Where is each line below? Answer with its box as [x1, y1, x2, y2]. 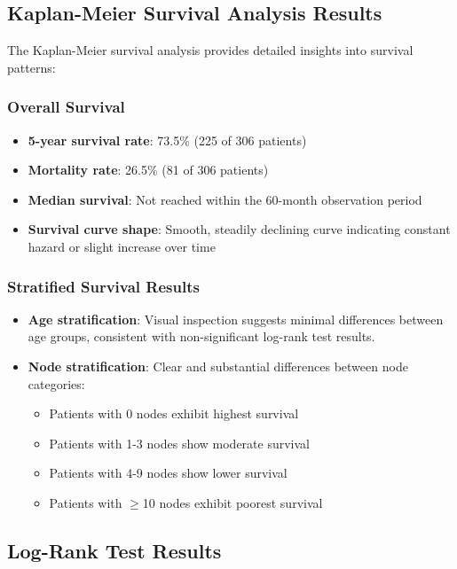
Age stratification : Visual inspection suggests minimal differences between [28, 309, 444, 328]
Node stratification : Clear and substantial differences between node [28, 356, 408, 375]
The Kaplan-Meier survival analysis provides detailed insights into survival [7, 41, 414, 59]
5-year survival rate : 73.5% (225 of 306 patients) [28, 130, 307, 149]
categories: [28, 374, 85, 393]
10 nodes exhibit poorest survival [142, 493, 323, 511]
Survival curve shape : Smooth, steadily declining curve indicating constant [28, 220, 451, 238]
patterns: [7, 58, 56, 76]
